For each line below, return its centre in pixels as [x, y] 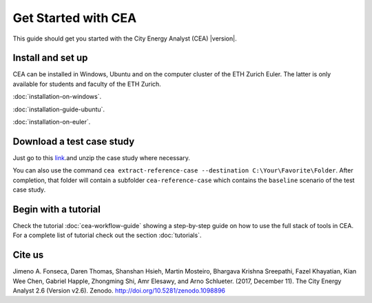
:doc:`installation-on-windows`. [57, 97]
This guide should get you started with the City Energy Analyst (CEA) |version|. [125, 38]
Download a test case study [74, 141]
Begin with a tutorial [57, 209]
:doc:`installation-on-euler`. [52, 122]
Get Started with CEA [75, 18]
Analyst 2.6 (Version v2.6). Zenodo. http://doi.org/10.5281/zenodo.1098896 [119, 291]
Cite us [28, 255]
